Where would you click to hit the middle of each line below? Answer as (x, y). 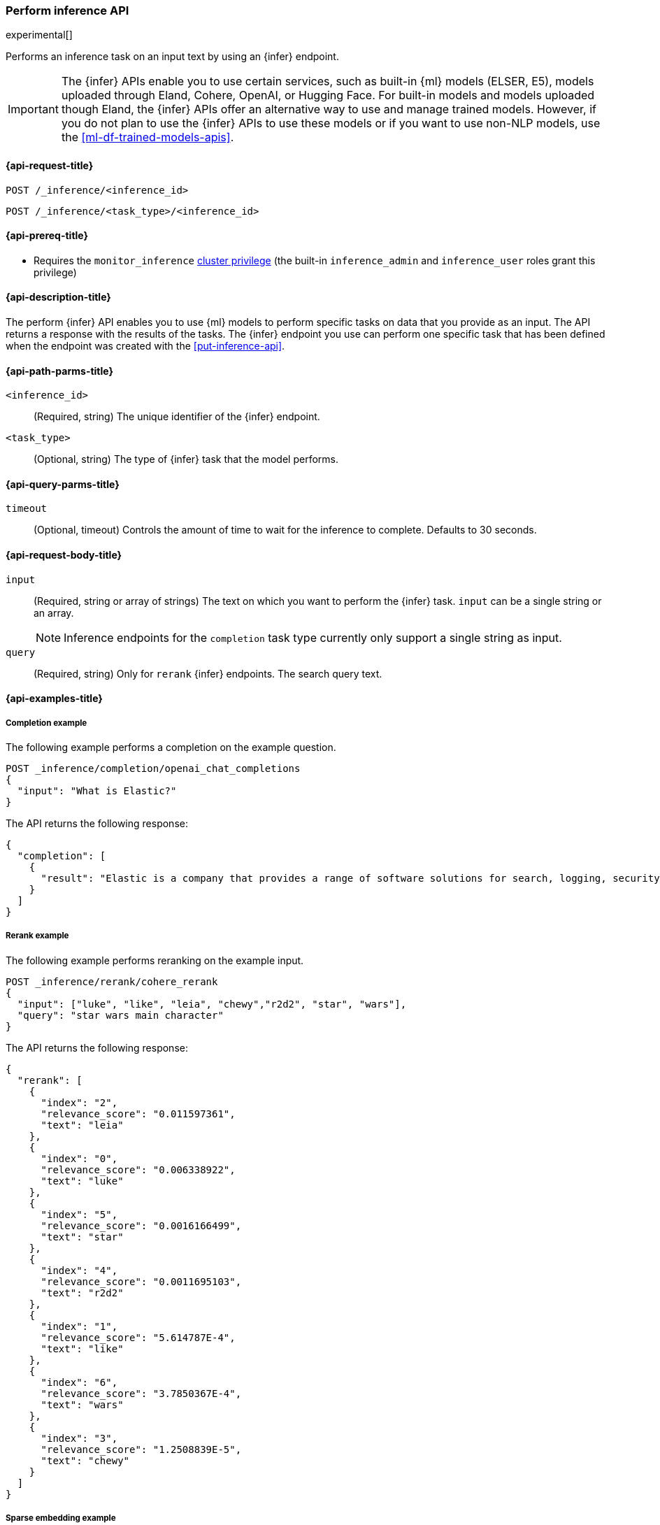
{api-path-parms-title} (60, 371)
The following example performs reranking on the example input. (155, 960)
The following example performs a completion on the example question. (171, 747)
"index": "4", (79, 1270)
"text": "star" (82, 1237)
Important (33, 109)
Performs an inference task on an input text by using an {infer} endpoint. (172, 57)
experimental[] (39, 35)
